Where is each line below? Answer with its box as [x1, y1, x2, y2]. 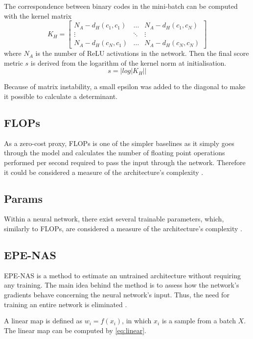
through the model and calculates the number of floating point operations [4, 147, 225, 158]
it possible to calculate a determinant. [4, 91, 117, 101]
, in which [122, 315, 152, 326]
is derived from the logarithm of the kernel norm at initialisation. [30, 57, 227, 68]
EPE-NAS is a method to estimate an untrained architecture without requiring [4, 270, 241, 280]
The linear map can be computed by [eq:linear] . [4, 325, 146, 335]
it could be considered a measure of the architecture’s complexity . [4, 167, 204, 177]
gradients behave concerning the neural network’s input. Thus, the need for [4, 290, 230, 300]
